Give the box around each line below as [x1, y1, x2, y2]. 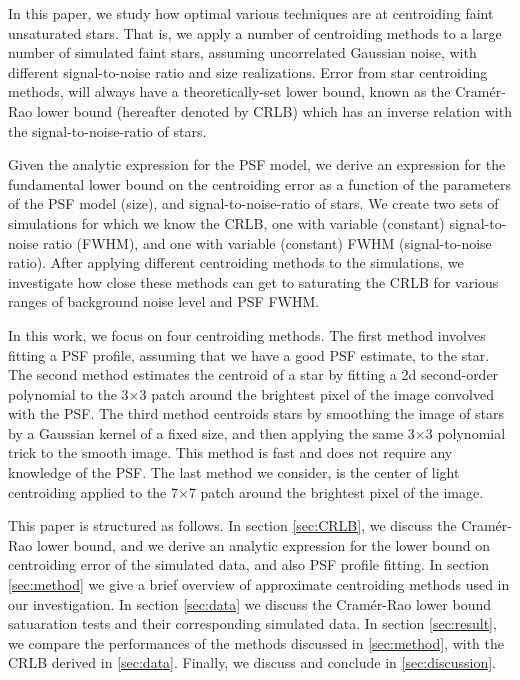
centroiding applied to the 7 [8, 481, 179, 502]
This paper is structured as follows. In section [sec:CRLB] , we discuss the [8, 515, 457, 536]
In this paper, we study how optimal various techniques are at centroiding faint [8, 3, 494, 23]
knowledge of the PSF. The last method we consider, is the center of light [8, 462, 460, 483]
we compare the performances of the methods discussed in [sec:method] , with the [8, 632, 505, 653]
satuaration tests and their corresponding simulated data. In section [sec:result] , [8, 613, 497, 634]
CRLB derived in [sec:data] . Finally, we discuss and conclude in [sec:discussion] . [8, 652, 496, 673]
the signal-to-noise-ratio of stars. [8, 120, 207, 141]
